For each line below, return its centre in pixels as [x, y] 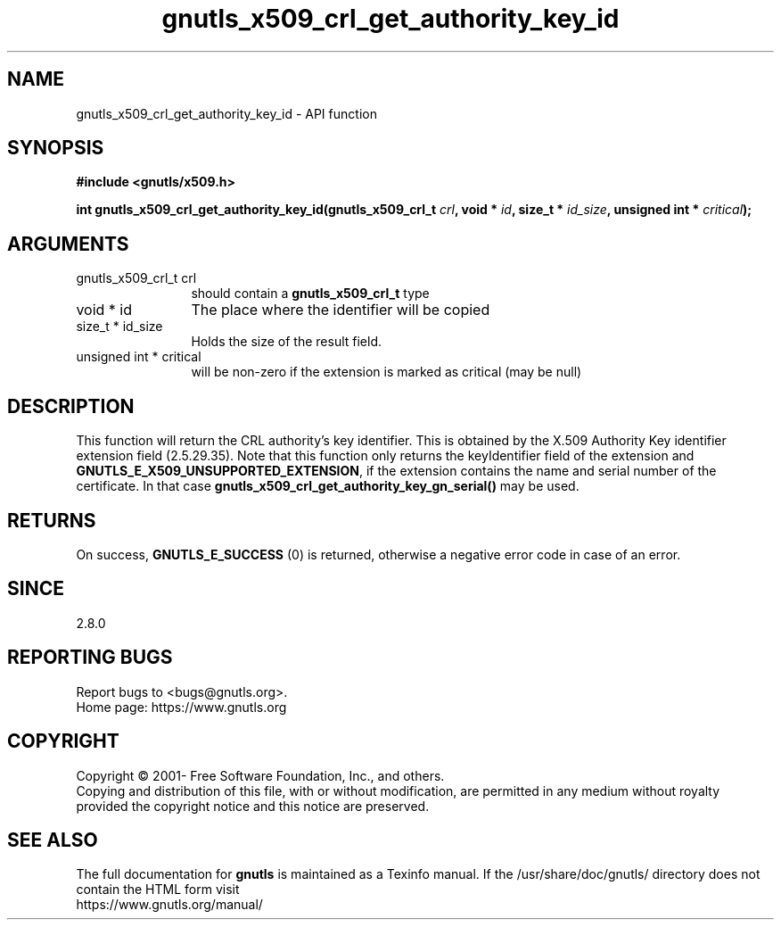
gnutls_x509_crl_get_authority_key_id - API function [226, 113]
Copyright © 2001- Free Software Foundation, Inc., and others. [260, 775]
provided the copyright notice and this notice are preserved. [253, 806]
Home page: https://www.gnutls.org [181, 707]
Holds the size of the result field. [287, 342]
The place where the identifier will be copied [341, 310]
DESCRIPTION [71, 406]
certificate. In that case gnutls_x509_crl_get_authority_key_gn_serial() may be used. [328, 486]
